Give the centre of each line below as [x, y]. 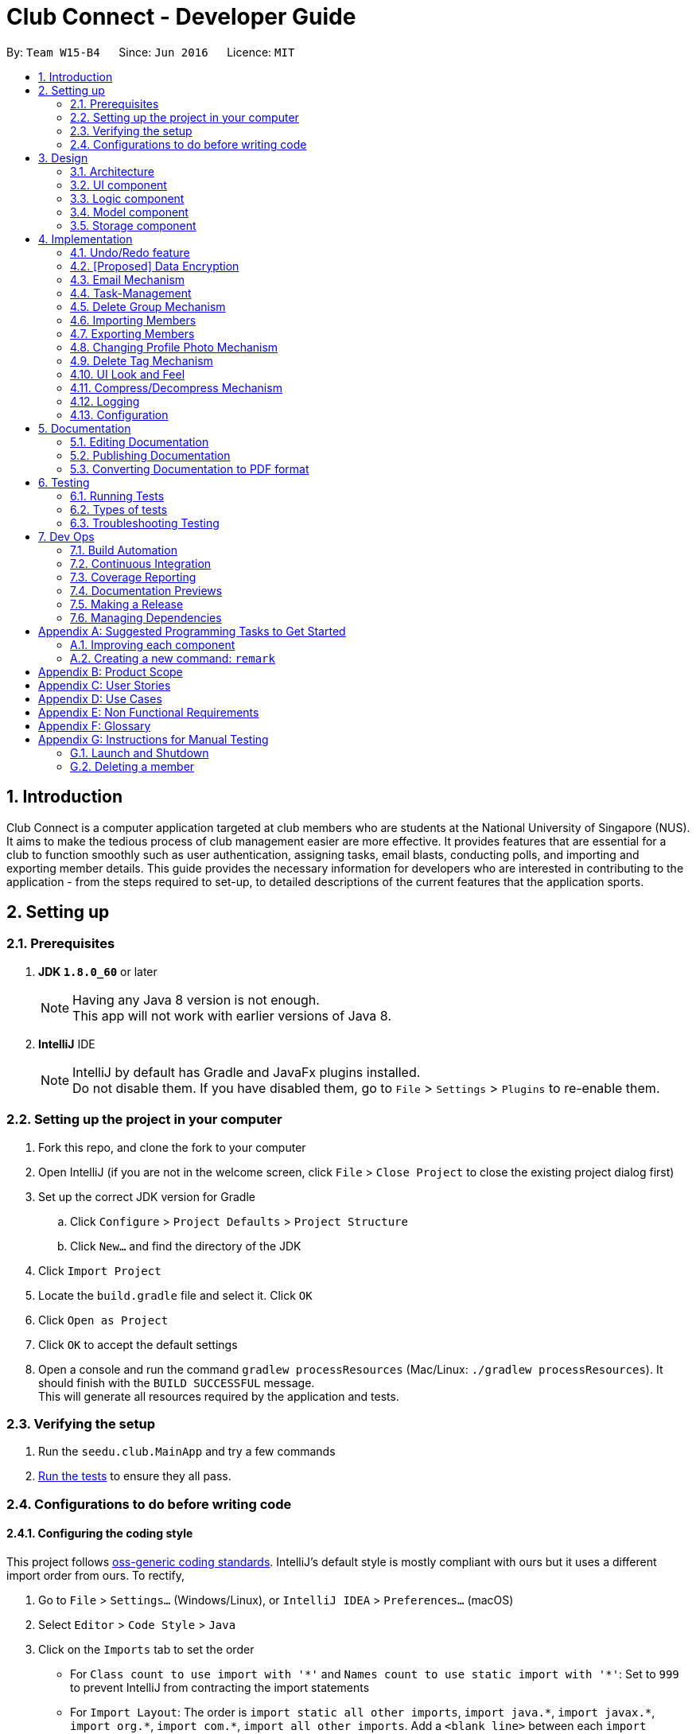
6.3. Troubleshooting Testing [145, 523]
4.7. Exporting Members [132, 333]
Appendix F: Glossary [95, 725]
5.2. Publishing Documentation [150, 455]
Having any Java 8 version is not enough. [196, 999]
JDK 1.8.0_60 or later [98, 971]
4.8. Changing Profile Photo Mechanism [174, 347]
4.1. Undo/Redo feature [130, 252]
